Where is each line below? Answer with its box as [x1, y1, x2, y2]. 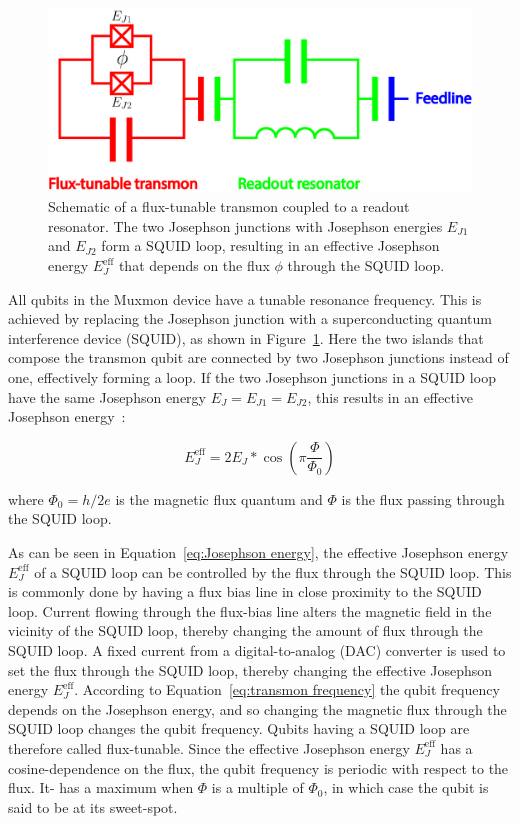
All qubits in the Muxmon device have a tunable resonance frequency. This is [8, 288, 482, 309]
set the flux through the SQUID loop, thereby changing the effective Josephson [8, 659, 493, 680]
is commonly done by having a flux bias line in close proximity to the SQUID [8, 581, 482, 602]
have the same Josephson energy [8, 386, 206, 407]
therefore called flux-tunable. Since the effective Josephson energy [8, 737, 410, 758]
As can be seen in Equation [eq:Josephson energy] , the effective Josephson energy [8, 541, 509, 562]
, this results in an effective [307, 386, 473, 407]
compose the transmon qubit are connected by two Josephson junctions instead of [8, 347, 509, 368]
